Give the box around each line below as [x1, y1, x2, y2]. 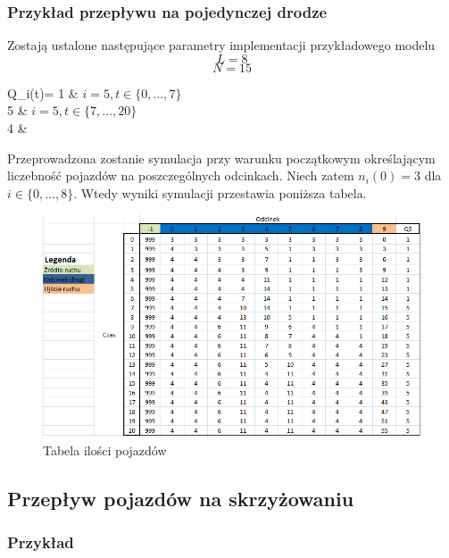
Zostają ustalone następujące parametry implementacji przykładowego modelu [7, 36, 436, 54]
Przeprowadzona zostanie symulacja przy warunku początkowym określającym [7, 148, 436, 167]
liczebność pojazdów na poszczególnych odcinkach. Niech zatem [7, 166, 354, 185]
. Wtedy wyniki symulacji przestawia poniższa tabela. [73, 183, 367, 202]
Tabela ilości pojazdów [43, 440, 167, 459]
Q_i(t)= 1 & [7, 83, 79, 102]
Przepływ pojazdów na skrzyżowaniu [7, 484, 354, 512]
